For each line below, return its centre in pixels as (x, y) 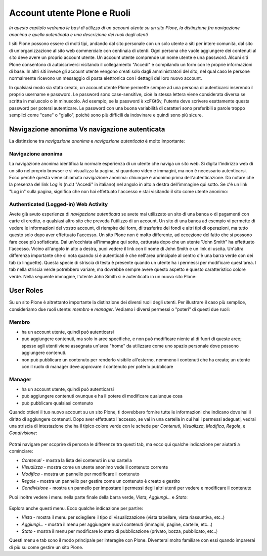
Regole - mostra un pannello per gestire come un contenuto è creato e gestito (101, 481)
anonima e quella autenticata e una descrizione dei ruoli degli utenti (79, 34)
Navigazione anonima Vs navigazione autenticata (87, 129)
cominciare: (21, 451)
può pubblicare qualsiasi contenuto (57, 403)
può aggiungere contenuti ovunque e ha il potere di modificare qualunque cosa (102, 396)
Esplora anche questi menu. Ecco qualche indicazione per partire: (76, 508)
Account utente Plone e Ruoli (70, 13)
